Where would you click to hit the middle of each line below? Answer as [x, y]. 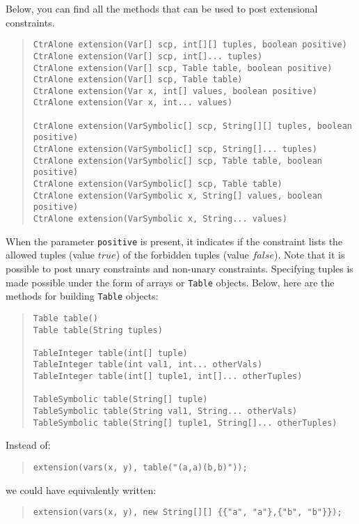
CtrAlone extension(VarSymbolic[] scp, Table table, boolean [178, 161]
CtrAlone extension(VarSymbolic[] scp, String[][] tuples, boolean [192, 126]
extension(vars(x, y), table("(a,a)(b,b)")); [140, 468]
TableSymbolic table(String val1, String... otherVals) [165, 411]
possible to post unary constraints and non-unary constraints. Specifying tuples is [179, 268]
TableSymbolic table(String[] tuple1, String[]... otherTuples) [185, 423]
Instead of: [28, 445]
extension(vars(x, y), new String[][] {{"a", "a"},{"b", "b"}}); [188, 513]
